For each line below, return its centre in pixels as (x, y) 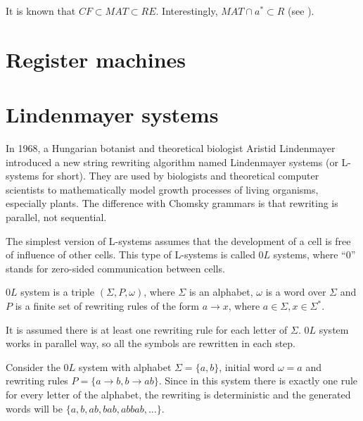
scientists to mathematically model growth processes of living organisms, (162, 189)
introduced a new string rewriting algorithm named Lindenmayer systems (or (172, 162)
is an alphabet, (221, 292)
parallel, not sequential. (56, 217)
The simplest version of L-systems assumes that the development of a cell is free (178, 240)
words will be (34, 408)
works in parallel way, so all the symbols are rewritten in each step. (151, 343)
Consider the (33, 366)
